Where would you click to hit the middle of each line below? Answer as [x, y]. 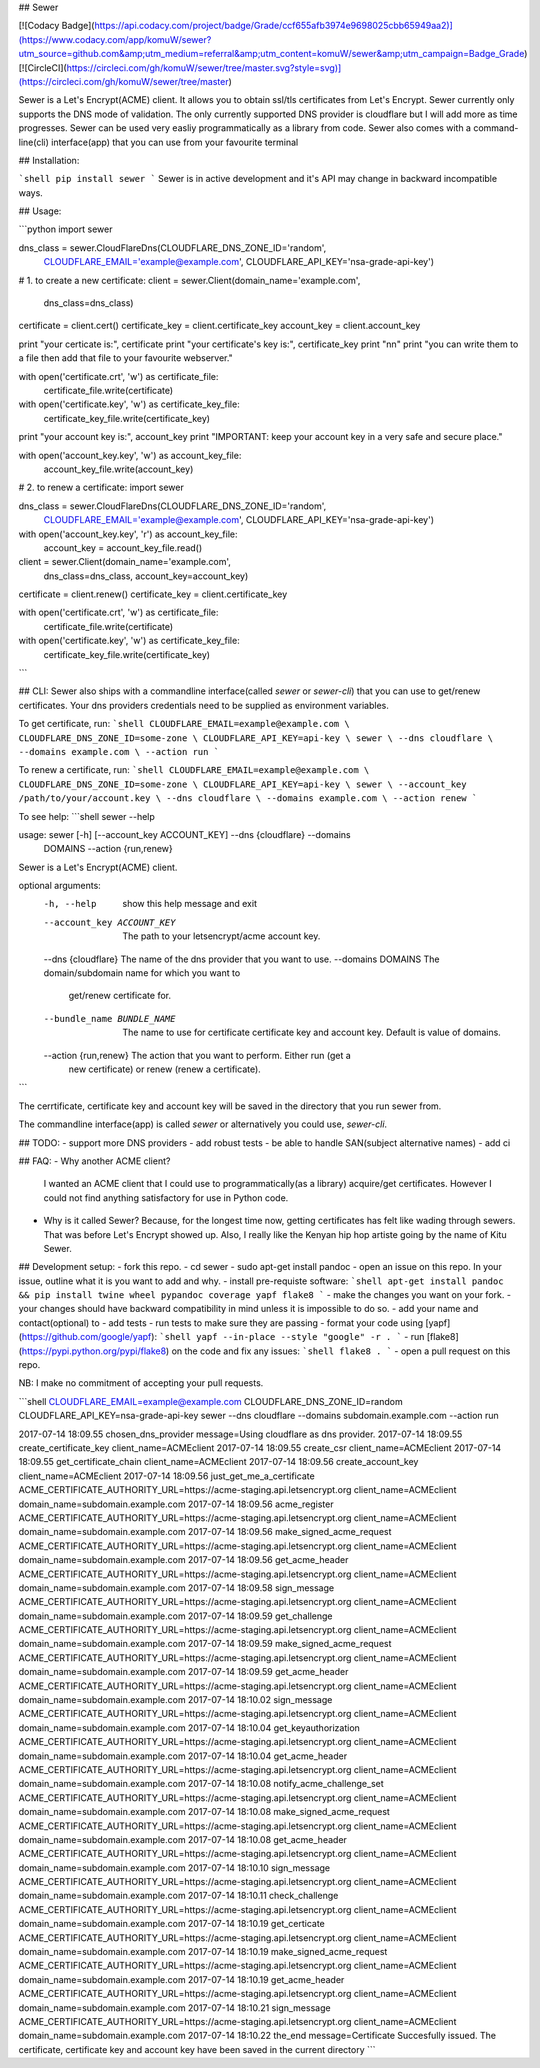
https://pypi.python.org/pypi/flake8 [94, 1351]
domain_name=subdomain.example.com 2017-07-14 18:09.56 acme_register [176, 1504]
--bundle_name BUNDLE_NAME [109, 1018]
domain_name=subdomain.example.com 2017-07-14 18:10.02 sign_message [175, 1700]
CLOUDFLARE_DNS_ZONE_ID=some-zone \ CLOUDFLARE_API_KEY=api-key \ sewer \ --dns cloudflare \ [256, 738]
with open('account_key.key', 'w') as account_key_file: [130, 455]
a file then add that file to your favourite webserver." [126, 358]
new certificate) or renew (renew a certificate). [165, 1069]
